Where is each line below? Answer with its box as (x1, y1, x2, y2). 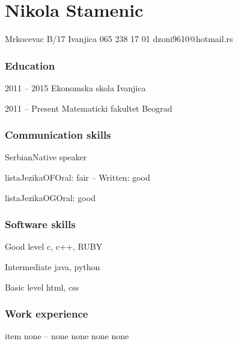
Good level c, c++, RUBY (5, 240, 103, 253)
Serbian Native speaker (5, 151, 87, 163)
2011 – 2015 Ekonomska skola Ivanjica (5, 81, 146, 94)
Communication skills (5, 127, 111, 142)
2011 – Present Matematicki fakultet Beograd (5, 101, 172, 114)
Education (5, 58, 55, 73)
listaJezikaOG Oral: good (5, 191, 96, 204)
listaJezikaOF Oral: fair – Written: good (5, 170, 150, 183)
